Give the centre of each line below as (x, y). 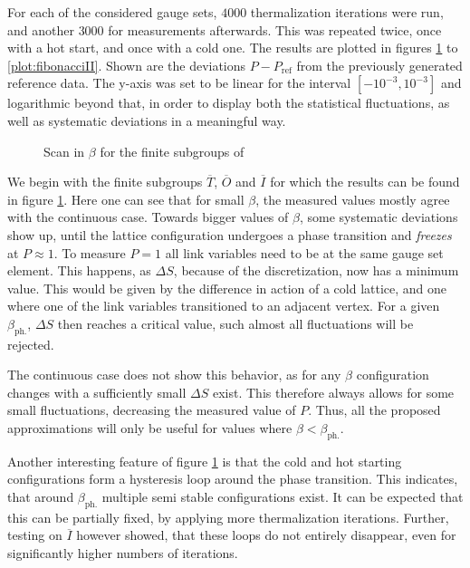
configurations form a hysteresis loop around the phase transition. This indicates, (233, 479)
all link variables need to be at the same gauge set (304, 252)
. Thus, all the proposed (374, 410)
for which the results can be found (365, 182)
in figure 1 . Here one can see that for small (126, 199)
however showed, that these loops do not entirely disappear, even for (266, 535)
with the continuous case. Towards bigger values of (148, 217)
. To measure (90, 252)
